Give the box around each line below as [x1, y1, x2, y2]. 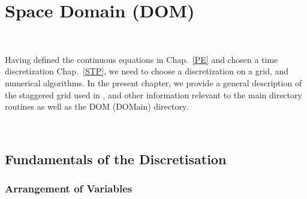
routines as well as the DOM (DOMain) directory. [5, 100, 189, 113]
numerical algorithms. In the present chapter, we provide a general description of [5, 76, 302, 89]
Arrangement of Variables [5, 180, 133, 195]
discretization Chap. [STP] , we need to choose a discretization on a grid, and [5, 65, 289, 77]
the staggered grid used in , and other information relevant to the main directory [5, 88, 302, 101]
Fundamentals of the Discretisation [5, 149, 227, 168]
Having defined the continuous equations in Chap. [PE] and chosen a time [5, 53, 278, 65]
